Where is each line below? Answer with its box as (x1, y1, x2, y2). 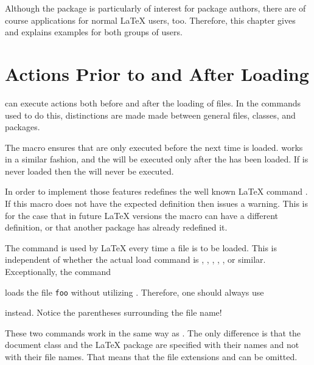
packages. (5, 120, 40, 133)
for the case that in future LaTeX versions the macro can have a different (5, 209, 278, 221)
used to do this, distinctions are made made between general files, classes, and (5, 108, 296, 121)
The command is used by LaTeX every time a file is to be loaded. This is (5, 241, 277, 254)
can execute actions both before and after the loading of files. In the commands (5, 96, 301, 109)
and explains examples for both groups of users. (5, 26, 183, 38)
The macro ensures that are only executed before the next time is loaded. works (5, 141, 303, 153)
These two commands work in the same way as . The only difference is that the (5, 326, 301, 339)
